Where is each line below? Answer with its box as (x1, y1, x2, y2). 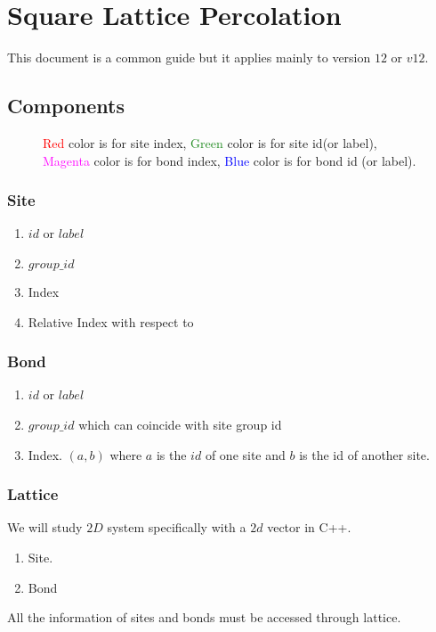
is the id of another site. (299, 445, 430, 464)
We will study (7, 518, 83, 537)
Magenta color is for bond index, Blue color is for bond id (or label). (43, 151, 416, 169)
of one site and (205, 445, 286, 464)
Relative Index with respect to (28, 312, 194, 331)
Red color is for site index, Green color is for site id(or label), (43, 133, 377, 152)
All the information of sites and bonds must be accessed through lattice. (7, 608, 401, 627)
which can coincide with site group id (78, 414, 282, 433)
